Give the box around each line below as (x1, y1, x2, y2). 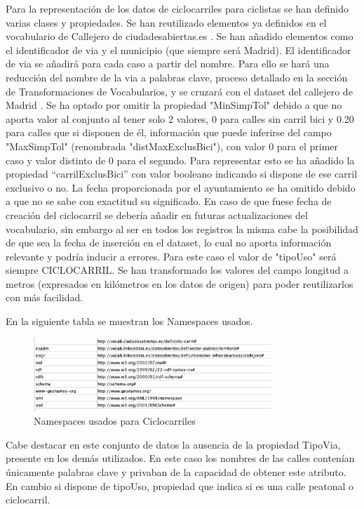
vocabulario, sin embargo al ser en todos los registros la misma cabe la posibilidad (6, 221, 358, 236)
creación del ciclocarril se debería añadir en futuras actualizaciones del (6, 207, 308, 222)
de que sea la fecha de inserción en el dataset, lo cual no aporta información (6, 235, 332, 250)
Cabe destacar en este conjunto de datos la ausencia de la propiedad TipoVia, (6, 437, 341, 451)
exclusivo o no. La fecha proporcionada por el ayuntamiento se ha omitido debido (6, 180, 356, 194)
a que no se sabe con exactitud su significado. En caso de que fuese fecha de (6, 194, 332, 209)
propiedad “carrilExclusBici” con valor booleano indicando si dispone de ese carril (6, 166, 358, 181)
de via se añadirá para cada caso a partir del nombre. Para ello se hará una (6, 56, 330, 71)
